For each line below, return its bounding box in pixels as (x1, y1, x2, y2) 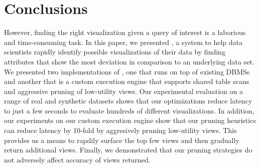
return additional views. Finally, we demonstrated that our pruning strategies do (4, 144, 252, 155)
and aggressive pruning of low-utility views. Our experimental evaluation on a (4, 85, 243, 96)
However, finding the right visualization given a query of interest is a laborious (4, 27, 246, 37)
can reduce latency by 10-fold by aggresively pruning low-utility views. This (4, 125, 237, 135)
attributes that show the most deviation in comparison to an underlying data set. (4, 56, 254, 66)
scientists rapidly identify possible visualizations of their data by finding (4, 46, 225, 57)
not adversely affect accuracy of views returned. (4, 154, 151, 164)
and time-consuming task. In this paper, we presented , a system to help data (4, 36, 242, 47)
